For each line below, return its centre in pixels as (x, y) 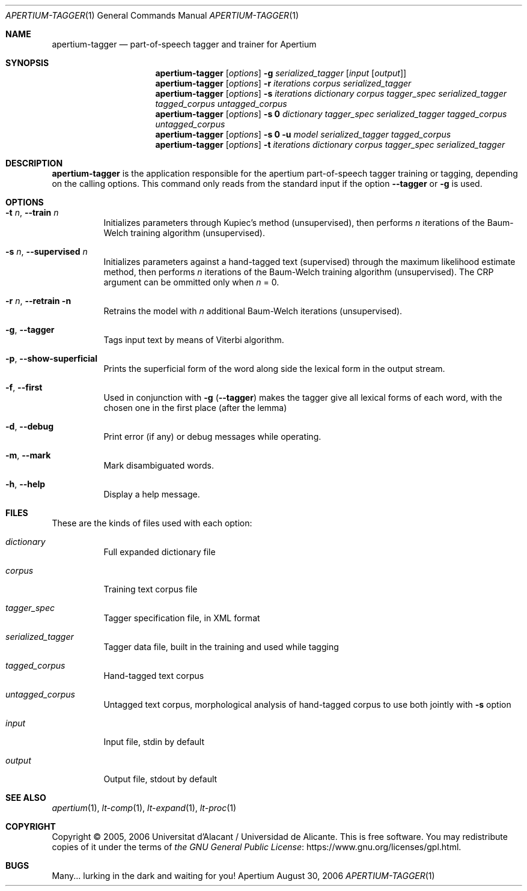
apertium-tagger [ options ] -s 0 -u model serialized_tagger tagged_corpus (303, 134)
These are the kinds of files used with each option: (152, 523)
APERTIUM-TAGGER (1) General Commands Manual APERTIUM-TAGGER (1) (152, 15)
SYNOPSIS (27, 63)
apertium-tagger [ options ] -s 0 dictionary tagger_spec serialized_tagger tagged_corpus (331, 114)
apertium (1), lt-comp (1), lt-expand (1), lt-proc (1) (144, 808)
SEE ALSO (26, 798)
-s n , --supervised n (47, 251)
